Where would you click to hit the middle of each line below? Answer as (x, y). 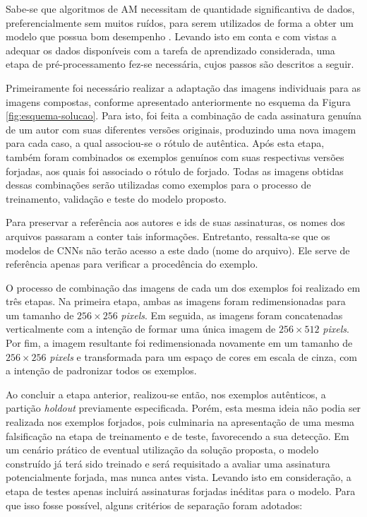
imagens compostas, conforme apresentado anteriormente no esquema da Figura (178, 101)
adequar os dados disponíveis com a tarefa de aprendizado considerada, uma (170, 50)
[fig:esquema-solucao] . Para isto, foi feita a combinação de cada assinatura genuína (183, 115)
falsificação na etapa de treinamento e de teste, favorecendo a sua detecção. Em (178, 435)
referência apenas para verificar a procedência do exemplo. (132, 264)
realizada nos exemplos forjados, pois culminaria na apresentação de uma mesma (180, 422)
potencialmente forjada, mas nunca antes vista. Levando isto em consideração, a (179, 477)
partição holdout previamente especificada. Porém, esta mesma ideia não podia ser (183, 408)
